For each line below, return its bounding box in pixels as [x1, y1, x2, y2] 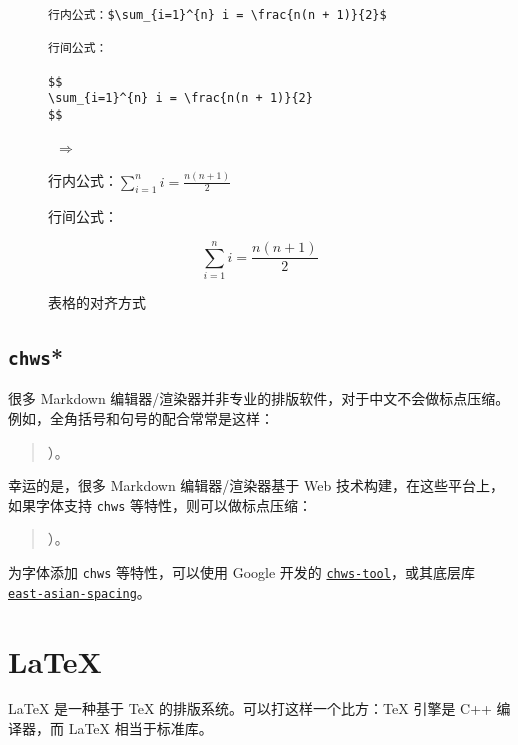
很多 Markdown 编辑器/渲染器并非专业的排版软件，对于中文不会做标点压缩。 [8, 388, 510, 409]
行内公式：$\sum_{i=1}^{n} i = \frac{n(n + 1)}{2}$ [48, 8, 387, 22]
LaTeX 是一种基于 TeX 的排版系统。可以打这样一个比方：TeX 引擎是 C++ [8, 698, 492, 719]
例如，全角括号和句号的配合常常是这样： [8, 407, 274, 428]
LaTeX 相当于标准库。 [68, 718, 213, 739]
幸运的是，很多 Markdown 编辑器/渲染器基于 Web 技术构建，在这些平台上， [8, 475, 504, 496]
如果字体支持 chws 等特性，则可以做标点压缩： [8, 494, 312, 515]
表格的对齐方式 [48, 292, 146, 313]
